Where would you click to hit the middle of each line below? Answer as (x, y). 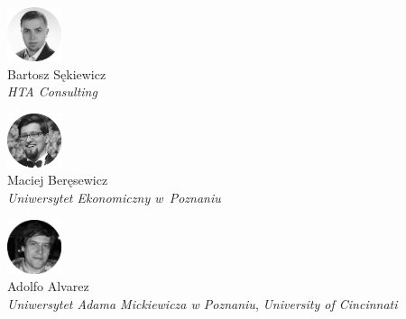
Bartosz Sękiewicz (57, 73)
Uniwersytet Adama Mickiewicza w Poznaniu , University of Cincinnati (203, 303)
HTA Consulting (52, 91)
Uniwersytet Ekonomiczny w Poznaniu (114, 197)
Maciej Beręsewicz (58, 180)
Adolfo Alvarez (48, 286)
